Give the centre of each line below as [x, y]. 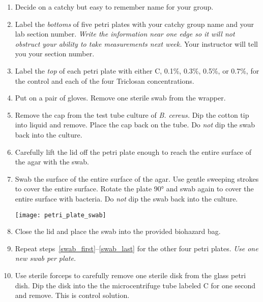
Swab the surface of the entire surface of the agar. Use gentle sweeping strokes [137, 178]
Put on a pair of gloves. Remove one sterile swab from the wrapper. [120, 98]
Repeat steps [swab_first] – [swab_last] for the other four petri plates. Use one [137, 248]
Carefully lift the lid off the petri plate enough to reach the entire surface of [133, 152]
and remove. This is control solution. [72, 295]
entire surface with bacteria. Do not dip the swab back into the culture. [126, 198]
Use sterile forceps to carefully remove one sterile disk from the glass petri [130, 275]
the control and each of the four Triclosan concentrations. [105, 80]
